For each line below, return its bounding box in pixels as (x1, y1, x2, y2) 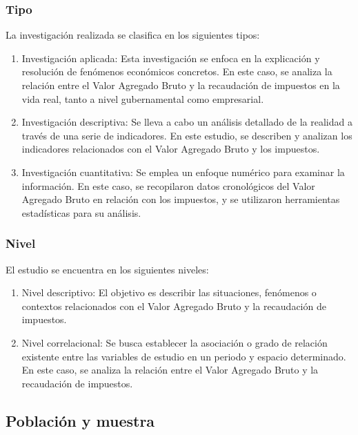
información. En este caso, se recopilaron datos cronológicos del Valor (21, 178, 315, 193)
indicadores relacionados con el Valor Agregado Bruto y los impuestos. (21, 142, 320, 156)
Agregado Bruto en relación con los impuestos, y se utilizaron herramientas (21, 192, 340, 206)
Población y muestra (6, 409, 155, 431)
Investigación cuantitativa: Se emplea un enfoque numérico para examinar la (21, 164, 345, 179)
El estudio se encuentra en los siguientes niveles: (6, 262, 209, 276)
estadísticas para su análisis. (21, 205, 141, 220)
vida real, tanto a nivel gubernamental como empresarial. (21, 91, 264, 106)
